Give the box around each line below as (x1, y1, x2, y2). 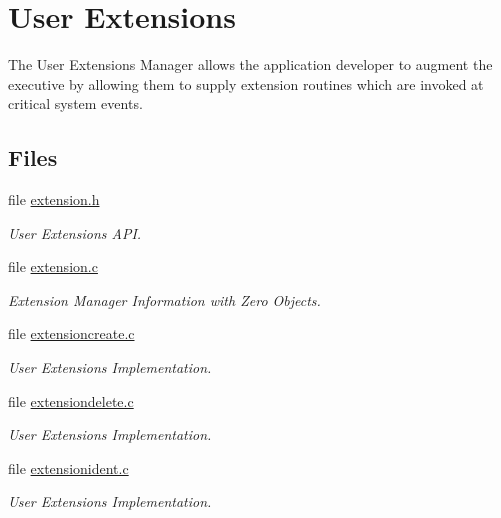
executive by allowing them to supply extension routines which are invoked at (8, 73, 484, 94)
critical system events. (8, 93, 143, 114)
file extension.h (8, 189, 100, 210)
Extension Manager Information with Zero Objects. (8, 289, 321, 310)
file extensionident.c (8, 457, 129, 478)
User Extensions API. (8, 222, 142, 243)
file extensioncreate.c (8, 323, 135, 344)
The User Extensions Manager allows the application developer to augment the (8, 54, 493, 75)
